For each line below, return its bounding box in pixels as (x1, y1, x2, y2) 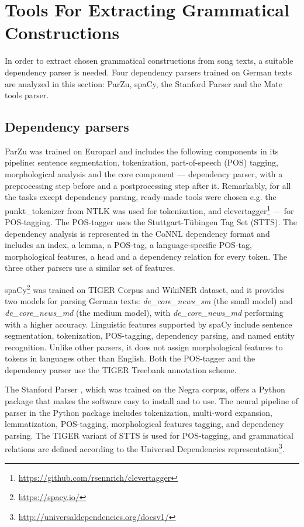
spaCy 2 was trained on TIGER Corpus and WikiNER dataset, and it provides (5, 282, 285, 295)
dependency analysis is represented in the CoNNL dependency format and (5, 227, 270, 239)
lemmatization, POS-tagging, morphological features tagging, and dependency (5, 418, 284, 430)
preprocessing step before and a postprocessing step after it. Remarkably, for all (5, 179, 291, 191)
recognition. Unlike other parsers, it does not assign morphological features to (5, 340, 283, 353)
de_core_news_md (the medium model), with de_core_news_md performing (5, 306, 284, 318)
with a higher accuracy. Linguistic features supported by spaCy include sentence (5, 318, 292, 330)
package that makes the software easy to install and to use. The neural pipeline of (5, 395, 299, 407)
